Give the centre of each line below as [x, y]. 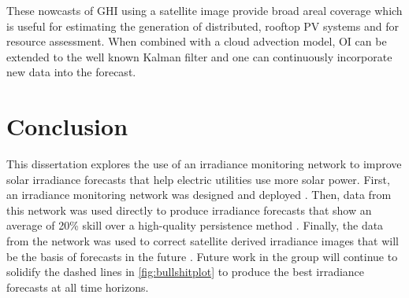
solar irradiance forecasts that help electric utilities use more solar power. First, [198, 179]
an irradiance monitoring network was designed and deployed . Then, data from [199, 195]
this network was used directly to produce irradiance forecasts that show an [189, 210]
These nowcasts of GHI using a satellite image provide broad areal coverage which [204, 10]
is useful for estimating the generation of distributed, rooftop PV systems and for [203, 26]
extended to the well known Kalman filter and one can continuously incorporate [199, 56]
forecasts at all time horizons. [78, 287]
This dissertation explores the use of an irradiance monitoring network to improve [204, 164]
